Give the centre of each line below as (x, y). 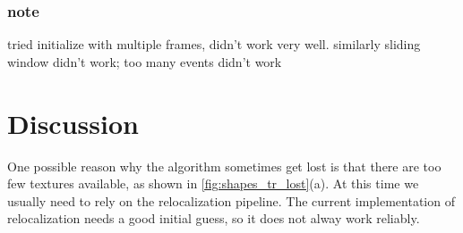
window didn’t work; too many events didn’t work (145, 61)
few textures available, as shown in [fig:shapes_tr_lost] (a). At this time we (213, 183)
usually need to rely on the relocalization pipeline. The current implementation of (231, 200)
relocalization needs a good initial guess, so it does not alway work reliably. (214, 218)
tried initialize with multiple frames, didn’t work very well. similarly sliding (214, 44)
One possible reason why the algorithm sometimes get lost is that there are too (224, 166)
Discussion (73, 123)
